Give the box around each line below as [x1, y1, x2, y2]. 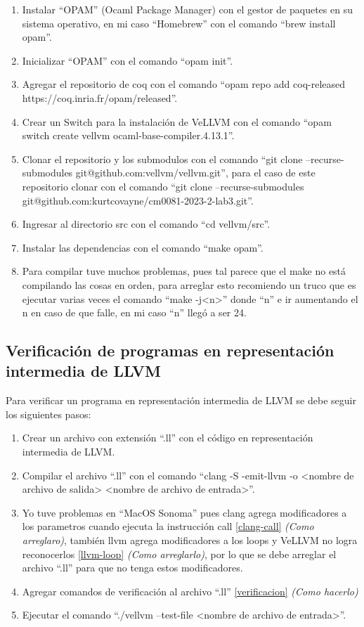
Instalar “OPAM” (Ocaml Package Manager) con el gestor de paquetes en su [22, 2, 353, 16]
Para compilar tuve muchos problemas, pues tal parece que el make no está [22, 264, 346, 278]
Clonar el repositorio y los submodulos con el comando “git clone [22, 151, 303, 166]
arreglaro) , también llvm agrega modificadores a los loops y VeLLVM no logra [22, 533, 358, 548]
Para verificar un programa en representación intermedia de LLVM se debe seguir [6, 393, 356, 408]
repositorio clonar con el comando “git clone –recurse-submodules [22, 179, 304, 193]
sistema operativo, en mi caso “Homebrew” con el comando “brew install [22, 15, 336, 30]
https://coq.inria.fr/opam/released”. [22, 90, 178, 105]
